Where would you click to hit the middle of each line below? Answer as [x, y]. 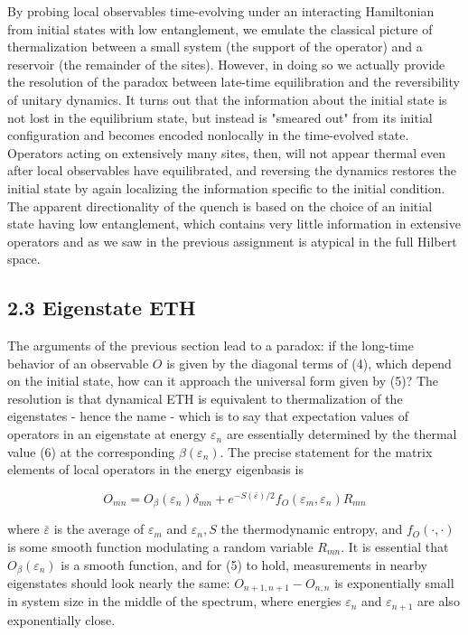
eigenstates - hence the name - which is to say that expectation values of [208, 416]
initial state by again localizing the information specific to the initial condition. [226, 187]
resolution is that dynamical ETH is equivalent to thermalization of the [205, 398]
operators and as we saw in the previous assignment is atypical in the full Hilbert [232, 241]
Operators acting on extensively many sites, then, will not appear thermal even [227, 152]
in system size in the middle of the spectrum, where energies [174, 601]
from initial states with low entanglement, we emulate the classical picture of [220, 28]
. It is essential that [395, 546]
